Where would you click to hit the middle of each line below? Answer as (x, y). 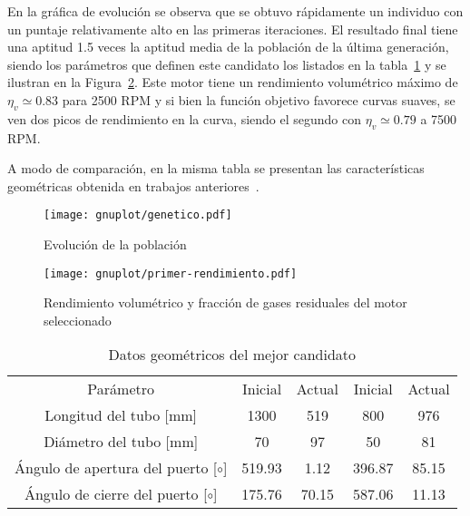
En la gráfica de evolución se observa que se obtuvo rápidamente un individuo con (235, 11)
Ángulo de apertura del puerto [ (116, 468)
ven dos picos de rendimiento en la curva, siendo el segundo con (185, 118)
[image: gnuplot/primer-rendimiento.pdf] (171, 273)
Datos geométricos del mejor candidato (232, 355)
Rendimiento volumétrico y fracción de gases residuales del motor (225, 302)
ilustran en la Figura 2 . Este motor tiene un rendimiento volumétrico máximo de (233, 82)
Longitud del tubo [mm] (121, 415)
